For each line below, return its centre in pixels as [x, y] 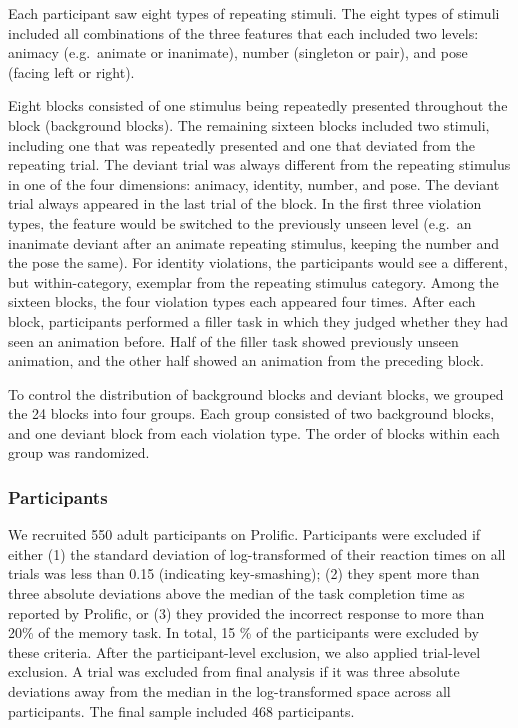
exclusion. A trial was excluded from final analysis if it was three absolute [234, 671]
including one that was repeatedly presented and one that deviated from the [241, 144]
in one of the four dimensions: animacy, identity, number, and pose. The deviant [254, 183]
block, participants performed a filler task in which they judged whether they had [258, 320]
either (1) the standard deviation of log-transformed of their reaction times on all [257, 553]
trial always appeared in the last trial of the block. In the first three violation [245, 203]
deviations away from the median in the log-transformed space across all [229, 691]
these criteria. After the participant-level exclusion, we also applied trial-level [244, 651]
